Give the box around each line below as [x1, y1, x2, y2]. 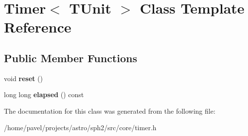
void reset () [4, 73, 43, 83]
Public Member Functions [4, 50, 137, 65]
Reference [4, 17, 71, 37]
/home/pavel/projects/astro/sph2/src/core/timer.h [4, 122, 157, 132]
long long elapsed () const [4, 89, 84, 100]
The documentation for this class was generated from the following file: [4, 105, 215, 116]
